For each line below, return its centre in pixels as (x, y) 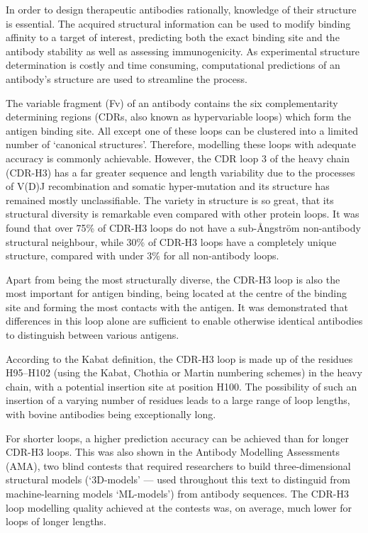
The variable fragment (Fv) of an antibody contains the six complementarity (172, 102)
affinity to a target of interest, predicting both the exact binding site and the (173, 37)
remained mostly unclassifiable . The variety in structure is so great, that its (170, 200)
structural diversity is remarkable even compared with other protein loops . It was (183, 214)
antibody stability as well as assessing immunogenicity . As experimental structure (183, 51)
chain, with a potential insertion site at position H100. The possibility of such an (182, 386)
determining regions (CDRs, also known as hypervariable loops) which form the (179, 117)
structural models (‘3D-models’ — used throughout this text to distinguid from (178, 479)
